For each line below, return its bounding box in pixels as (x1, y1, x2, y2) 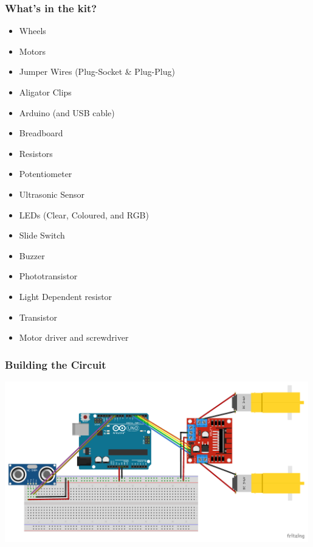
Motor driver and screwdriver (19, 331, 129, 344)
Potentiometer (19, 167, 72, 180)
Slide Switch (19, 229, 65, 242)
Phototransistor (19, 270, 78, 282)
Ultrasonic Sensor (19, 187, 84, 200)
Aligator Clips (19, 86, 72, 98)
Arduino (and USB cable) (19, 106, 115, 119)
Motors (19, 44, 46, 57)
